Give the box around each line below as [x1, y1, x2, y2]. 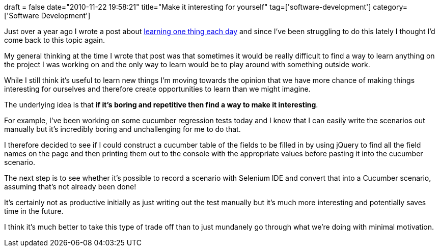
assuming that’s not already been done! [4, 182, 136, 191]
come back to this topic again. [4, 36, 105, 44]
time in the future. [4, 207, 64, 215]
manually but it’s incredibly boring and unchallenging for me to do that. [4, 125, 241, 133]
